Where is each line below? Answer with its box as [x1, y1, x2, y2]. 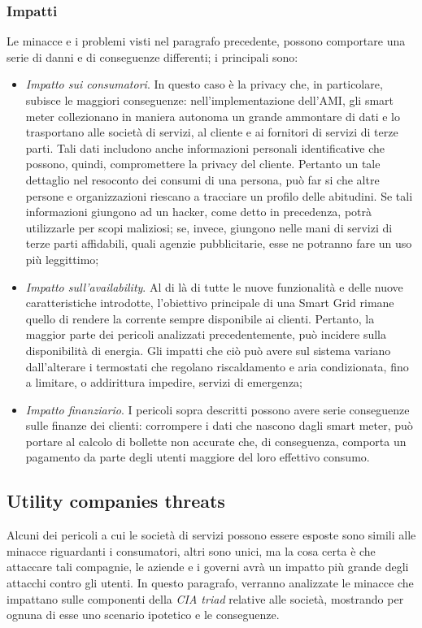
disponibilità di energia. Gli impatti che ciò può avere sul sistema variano [25, 341, 391, 358]
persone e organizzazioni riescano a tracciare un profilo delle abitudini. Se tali [25, 187, 413, 204]
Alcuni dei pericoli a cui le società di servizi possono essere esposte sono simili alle [7, 526, 416, 544]
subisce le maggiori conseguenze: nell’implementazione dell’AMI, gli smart [25, 92, 394, 108]
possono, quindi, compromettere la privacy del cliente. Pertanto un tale [25, 155, 381, 172]
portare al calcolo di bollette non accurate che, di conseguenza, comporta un [25, 432, 407, 449]
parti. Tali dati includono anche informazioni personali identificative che [25, 139, 385, 156]
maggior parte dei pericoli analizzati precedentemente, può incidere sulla [25, 326, 387, 343]
